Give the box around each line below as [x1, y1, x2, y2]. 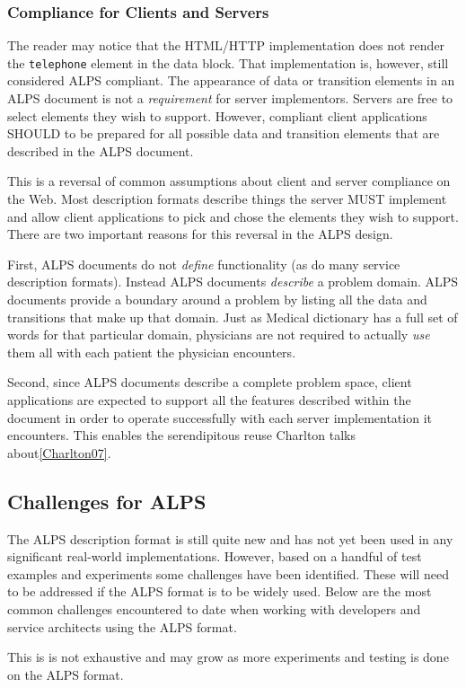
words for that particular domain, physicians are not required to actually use [7, 325, 430, 344]
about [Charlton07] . [7, 443, 111, 462]
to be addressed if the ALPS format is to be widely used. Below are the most [7, 582, 432, 601]
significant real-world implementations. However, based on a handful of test [7, 547, 422, 566]
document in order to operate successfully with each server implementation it [7, 408, 432, 427]
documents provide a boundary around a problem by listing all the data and [7, 290, 427, 308]
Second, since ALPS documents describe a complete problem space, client [7, 373, 412, 392]
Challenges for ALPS [7, 487, 207, 515]
